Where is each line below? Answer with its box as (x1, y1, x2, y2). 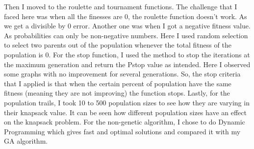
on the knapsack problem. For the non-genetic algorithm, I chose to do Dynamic (4, 117, 245, 127)
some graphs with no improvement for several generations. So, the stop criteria (4, 69, 241, 79)
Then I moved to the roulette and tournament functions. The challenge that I (4, 1, 237, 11)
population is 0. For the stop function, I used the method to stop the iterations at (4, 49, 250, 59)
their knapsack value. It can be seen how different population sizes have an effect (4, 107, 247, 117)
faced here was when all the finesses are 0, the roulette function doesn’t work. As (4, 11, 247, 21)
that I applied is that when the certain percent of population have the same (4, 78, 231, 88)
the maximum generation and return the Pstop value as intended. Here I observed (4, 59, 251, 69)
